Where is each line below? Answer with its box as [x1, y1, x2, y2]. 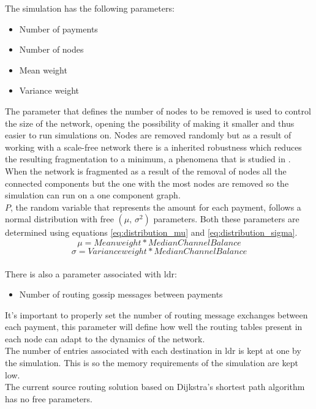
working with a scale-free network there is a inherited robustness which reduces [5, 140, 302, 153]
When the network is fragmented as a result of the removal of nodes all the [5, 164, 287, 177]
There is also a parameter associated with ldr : [5, 267, 177, 280]
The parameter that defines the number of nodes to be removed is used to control [5, 104, 311, 117]
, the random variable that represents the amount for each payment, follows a [10, 200, 301, 213]
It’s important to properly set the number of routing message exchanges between [5, 308, 308, 321]
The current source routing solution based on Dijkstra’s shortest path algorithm [5, 380, 305, 393]
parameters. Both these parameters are [153, 212, 299, 225]
